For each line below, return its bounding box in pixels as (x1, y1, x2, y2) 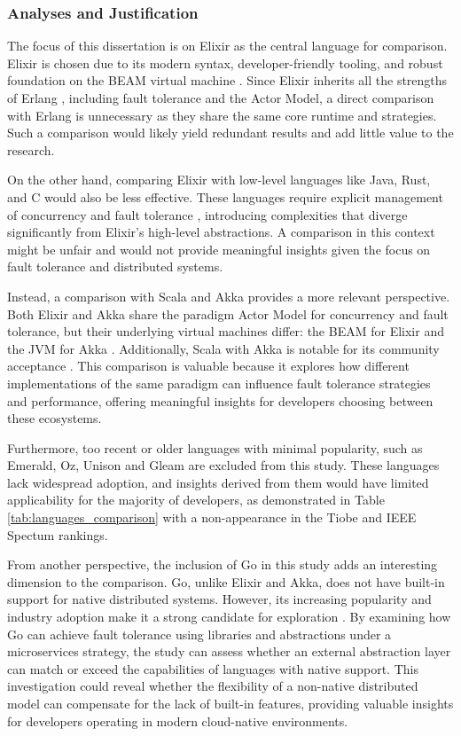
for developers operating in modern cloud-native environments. (7, 711, 348, 730)
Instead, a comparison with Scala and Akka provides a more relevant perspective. (7, 286, 450, 305)
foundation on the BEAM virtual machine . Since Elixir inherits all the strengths (7, 71, 448, 90)
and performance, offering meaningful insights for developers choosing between (7, 391, 434, 410)
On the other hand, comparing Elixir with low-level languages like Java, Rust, (7, 170, 431, 189)
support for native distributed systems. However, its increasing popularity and (7, 590, 432, 608)
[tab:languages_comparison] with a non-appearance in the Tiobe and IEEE (7, 508, 417, 527)
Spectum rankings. (7, 525, 108, 544)
